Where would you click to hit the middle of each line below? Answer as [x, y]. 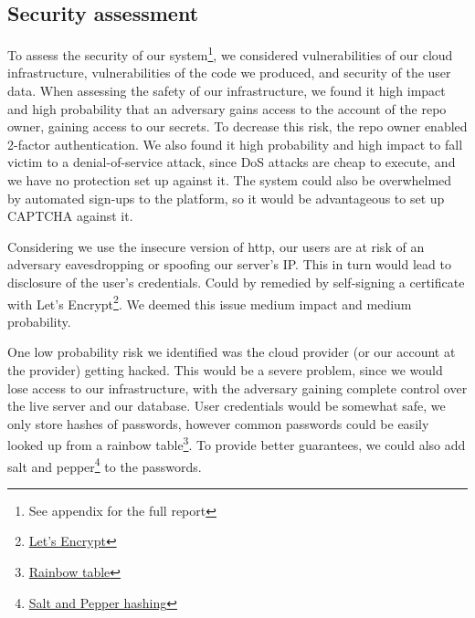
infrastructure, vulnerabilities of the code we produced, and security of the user [229, 73]
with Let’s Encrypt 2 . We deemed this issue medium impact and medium [210, 302]
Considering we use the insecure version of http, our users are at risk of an [216, 246]
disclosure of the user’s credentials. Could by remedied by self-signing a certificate [236, 282]
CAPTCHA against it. [70, 216]
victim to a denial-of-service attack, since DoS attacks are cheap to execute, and [232, 162]
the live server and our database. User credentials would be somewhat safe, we [227, 406]
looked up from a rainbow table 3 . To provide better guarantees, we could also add [237, 444]
